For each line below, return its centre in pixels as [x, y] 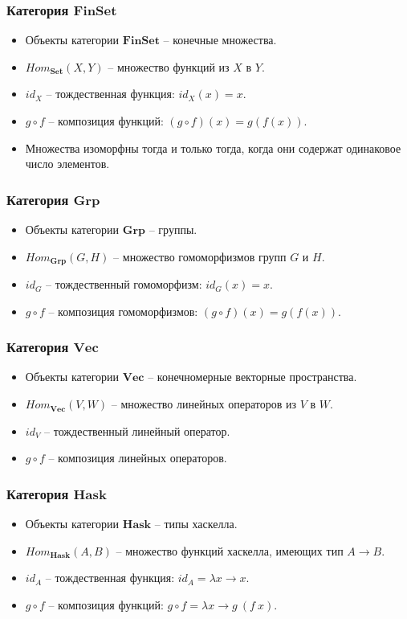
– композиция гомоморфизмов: [123, 311]
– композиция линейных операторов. [138, 458]
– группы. [173, 229]
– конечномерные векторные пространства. [252, 377]
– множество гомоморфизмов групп [200, 256]
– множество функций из [169, 66]
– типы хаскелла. [196, 524]
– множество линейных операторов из [204, 404]
